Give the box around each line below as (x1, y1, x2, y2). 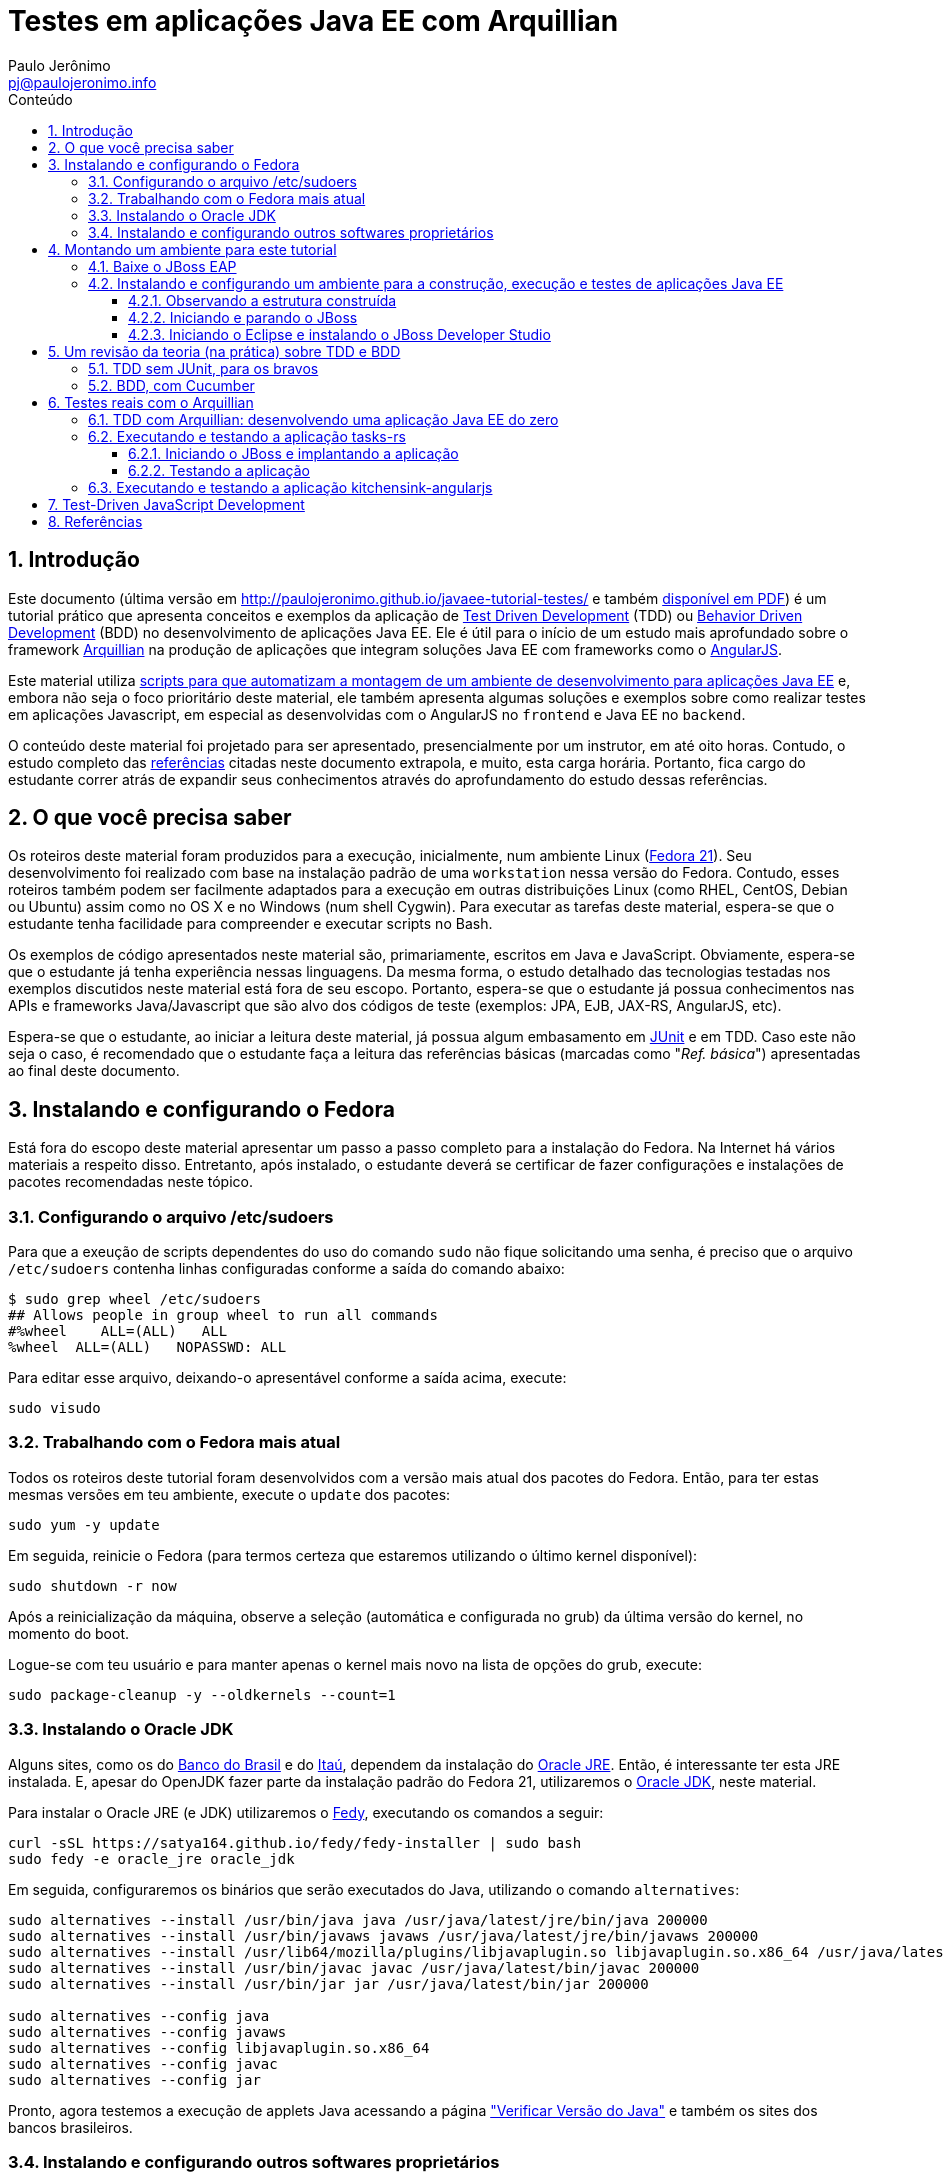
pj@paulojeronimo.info (8, 73, 157, 91)
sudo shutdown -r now (8, 1577, 177, 1594)
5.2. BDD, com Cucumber (88, 376, 255, 394)
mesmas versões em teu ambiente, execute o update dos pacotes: (8, 1485, 451, 1503)
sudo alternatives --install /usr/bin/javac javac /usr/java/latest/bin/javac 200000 (8, 1959, 700, 1976)
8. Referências (48, 512, 143, 530)
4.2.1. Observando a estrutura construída (128, 291, 397, 309)
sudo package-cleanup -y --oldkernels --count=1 (8, 1686, 396, 1703)
